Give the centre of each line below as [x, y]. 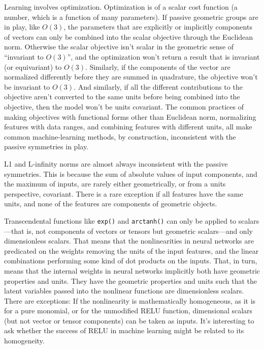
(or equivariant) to [33, 66]
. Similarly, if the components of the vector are [158, 66]
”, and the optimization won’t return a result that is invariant [163, 56]
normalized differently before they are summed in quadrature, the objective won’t [131, 77]
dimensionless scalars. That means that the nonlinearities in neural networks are [129, 241]
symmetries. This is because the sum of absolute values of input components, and [131, 173]
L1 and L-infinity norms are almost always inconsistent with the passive [116, 163]
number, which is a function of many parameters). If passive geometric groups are [131, 17]
